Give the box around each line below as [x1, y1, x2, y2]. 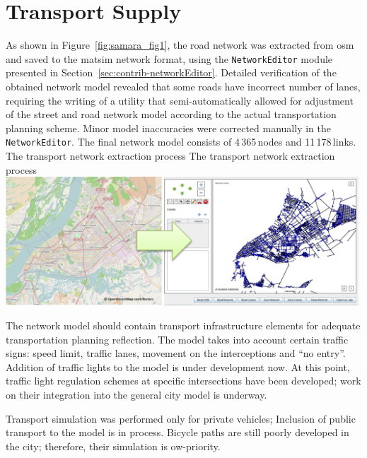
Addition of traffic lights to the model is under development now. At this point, [6, 359, 350, 374]
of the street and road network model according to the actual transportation [6, 107, 337, 122]
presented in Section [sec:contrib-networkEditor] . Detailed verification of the [6, 65, 337, 80]
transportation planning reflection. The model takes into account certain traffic [6, 331, 349, 346]
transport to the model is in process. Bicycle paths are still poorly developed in [6, 425, 349, 440]
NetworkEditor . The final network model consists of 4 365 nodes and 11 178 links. [6, 134, 356, 149]
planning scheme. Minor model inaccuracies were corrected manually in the [6, 120, 331, 135]
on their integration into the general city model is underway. [6, 387, 267, 401]
